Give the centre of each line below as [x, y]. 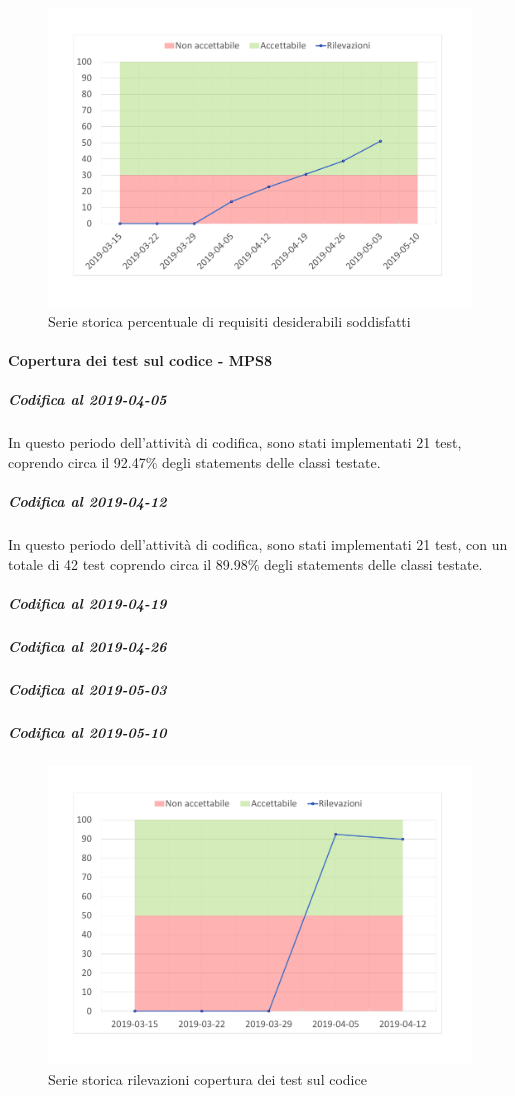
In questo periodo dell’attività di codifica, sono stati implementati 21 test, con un [258, 544]
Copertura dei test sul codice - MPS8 [140, 360]
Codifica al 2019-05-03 [87, 688]
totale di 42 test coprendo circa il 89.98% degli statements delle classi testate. [245, 563]
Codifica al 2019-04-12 [87, 501]
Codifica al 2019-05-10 [87, 731]
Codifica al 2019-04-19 [87, 602]
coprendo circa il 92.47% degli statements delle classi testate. [194, 461]
